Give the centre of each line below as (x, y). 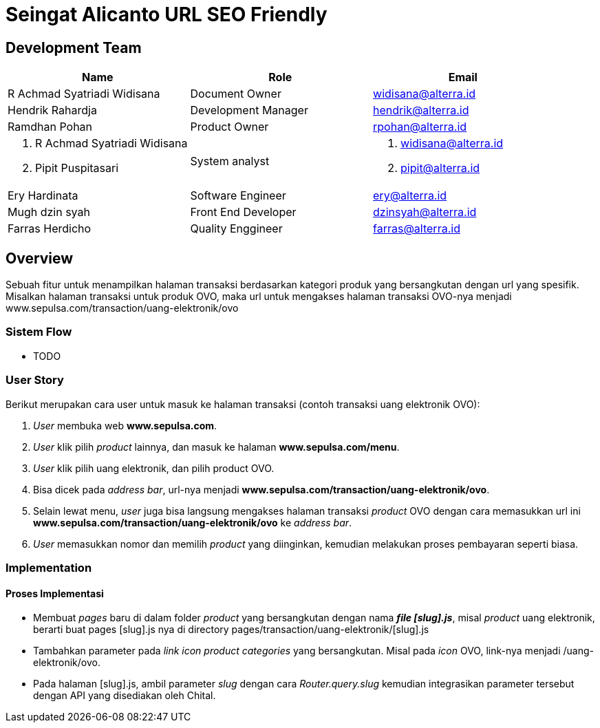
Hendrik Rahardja (52, 110)
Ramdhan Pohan (50, 127)
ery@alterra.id (410, 196)
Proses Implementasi (55, 593)
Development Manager (249, 110)
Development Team (74, 47)
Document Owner (236, 94)
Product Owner (229, 127)
